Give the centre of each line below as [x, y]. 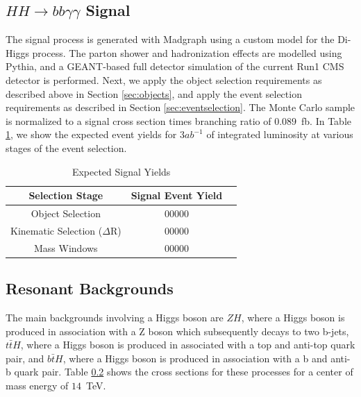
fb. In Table [327, 120]
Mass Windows [66, 247]
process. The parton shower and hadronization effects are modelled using [187, 52]
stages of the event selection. [66, 147]
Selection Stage [66, 195]
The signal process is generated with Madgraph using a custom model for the [170, 39]
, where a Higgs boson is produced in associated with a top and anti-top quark [188, 345]
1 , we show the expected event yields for [91, 134]
